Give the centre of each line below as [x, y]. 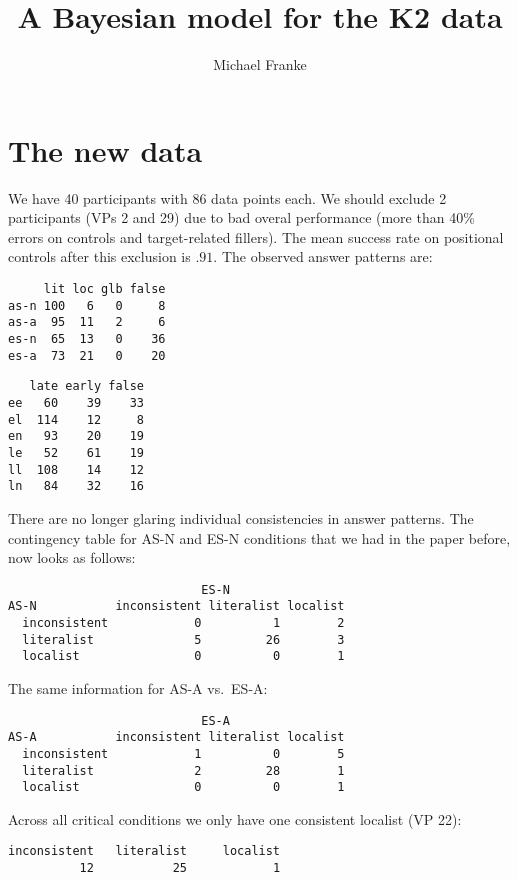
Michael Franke [260, 64]
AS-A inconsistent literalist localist [176, 737]
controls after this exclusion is [99, 256]
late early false [87, 386]
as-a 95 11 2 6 [87, 322]
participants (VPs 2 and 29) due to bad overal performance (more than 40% [241, 217]
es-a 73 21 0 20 [87, 355]
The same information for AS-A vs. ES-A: [138, 687]
